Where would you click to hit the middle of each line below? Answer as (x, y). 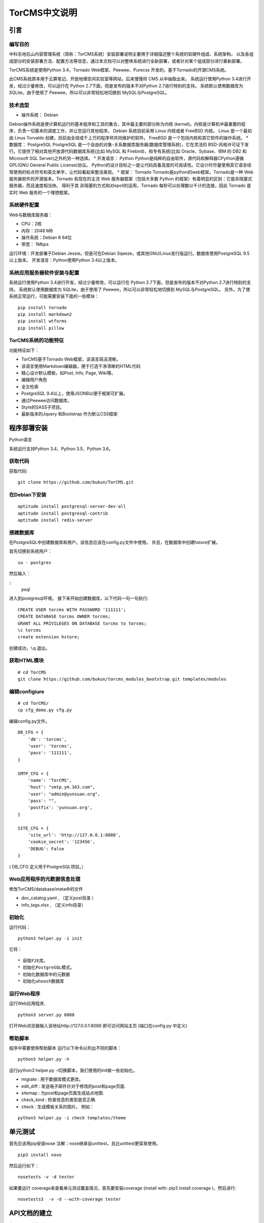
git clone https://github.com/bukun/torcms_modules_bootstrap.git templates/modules (122, 679)
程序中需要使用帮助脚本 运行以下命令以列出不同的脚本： (65, 1048)
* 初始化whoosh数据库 (41, 981)
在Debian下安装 (28, 495)
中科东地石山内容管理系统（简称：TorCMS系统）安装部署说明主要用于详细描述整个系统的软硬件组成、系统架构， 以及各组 (131, 54)
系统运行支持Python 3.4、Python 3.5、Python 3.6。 (61, 449)
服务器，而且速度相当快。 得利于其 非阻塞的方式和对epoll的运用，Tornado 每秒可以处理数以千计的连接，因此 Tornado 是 (130, 185)
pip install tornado (42, 307)
